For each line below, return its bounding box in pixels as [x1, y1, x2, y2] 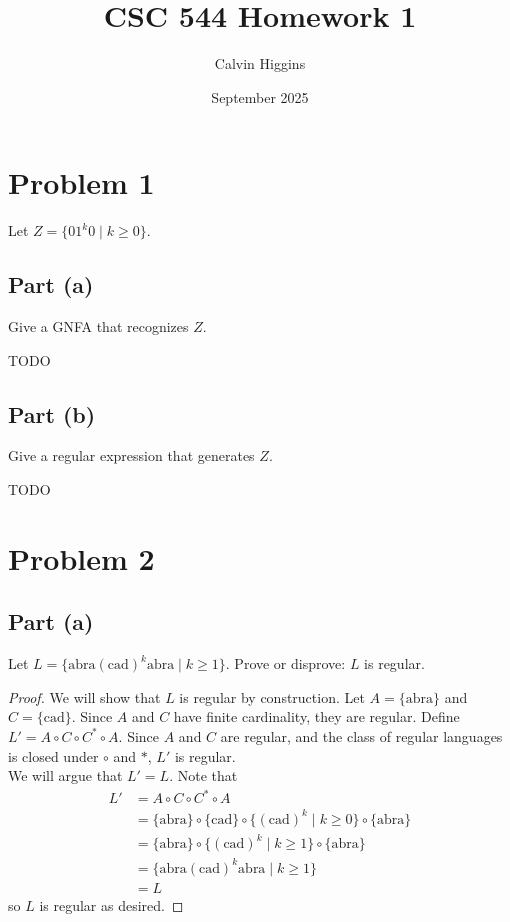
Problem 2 [8, 537, 155, 578]
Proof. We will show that [8, 686, 161, 707]
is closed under [8, 745, 99, 766]
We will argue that [8, 765, 123, 786]
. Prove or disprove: [225, 653, 346, 674]
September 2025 [211, 86, 309, 107]
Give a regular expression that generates [8, 445, 255, 466]
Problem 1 [8, 162, 155, 203]
